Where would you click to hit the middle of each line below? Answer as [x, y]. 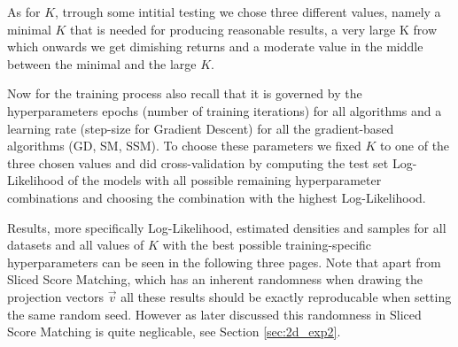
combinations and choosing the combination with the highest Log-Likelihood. [217, 197]
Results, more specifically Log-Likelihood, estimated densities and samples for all [227, 227]
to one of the [415, 146]
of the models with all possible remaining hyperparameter [225, 180]
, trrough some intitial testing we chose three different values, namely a [248, 12]
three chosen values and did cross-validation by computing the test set [198, 162]
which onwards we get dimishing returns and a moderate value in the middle [215, 46]
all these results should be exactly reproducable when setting [286, 296]
